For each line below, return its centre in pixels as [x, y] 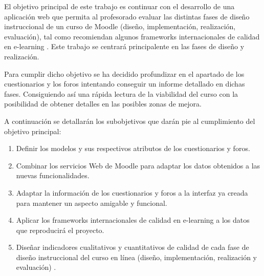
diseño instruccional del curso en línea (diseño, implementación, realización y [136, 257]
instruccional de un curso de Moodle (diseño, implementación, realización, [120, 26]
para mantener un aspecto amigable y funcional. [92, 203]
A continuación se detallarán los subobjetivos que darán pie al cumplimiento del [130, 121]
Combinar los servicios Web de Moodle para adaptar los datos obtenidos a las [138, 165]
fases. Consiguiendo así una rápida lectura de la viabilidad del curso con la [121, 93]
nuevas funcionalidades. [53, 175]
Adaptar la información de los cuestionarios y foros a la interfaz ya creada [132, 192]
